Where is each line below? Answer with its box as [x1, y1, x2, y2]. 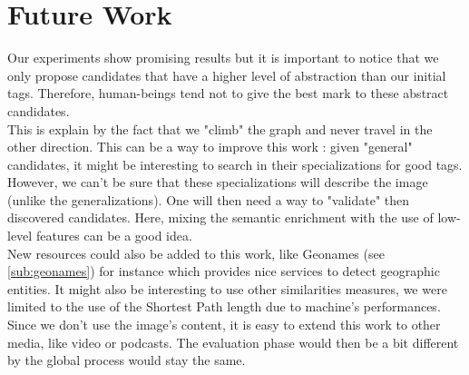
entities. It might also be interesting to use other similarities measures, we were [7, 279, 447, 298]
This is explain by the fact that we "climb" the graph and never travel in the [7, 119, 433, 138]
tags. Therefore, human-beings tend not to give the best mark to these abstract [7, 84, 449, 103]
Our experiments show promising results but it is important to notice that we [7, 48, 439, 67]
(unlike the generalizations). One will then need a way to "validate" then [7, 190, 410, 209]
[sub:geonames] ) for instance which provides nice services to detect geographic [7, 262, 440, 281]
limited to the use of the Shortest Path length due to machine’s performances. [7, 297, 441, 316]
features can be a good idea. [35, 226, 192, 245]
